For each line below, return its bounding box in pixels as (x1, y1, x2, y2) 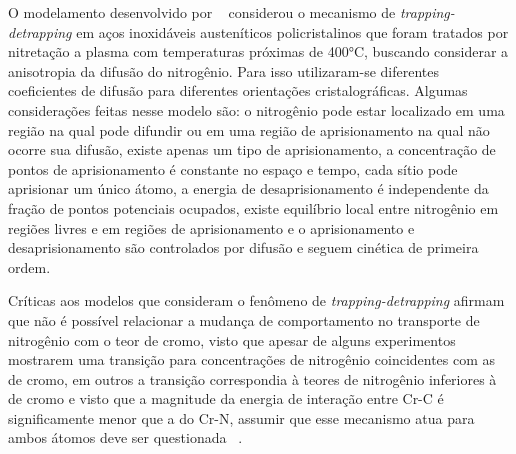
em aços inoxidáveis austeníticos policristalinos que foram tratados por (76, 21, 509, 42)
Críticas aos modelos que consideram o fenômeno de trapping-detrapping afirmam (8, 290, 505, 311)
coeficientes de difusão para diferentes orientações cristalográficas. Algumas (8, 80, 468, 101)
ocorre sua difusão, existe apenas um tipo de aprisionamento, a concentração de (8, 139, 496, 160)
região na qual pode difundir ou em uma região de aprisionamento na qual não (8, 119, 490, 140)
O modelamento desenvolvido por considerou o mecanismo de (8, 2, 396, 22)
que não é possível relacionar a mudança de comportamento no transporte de (8, 309, 480, 330)
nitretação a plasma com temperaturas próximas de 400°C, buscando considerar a (8, 41, 509, 62)
